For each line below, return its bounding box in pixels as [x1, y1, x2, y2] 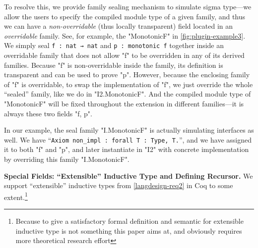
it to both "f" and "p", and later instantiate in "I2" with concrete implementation [4, 144, 249, 154]
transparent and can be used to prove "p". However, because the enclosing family [4, 69, 250, 80]
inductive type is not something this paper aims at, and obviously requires [15, 225, 242, 236]
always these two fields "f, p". [4, 108, 92, 118]
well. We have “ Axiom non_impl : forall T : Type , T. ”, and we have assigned [4, 134, 252, 145]
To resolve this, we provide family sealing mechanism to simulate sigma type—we [4, 1, 252, 11]
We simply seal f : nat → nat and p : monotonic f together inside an [4, 40, 224, 50]
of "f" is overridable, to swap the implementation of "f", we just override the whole [4, 79, 253, 89]
